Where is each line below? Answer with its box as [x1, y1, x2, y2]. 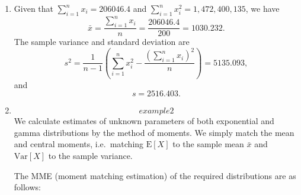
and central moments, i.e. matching [14, 138, 144, 150]
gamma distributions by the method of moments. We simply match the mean [14, 126, 294, 138]
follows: [14, 181, 41, 193]
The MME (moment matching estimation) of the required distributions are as [14, 169, 296, 181]
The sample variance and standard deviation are [14, 35, 190, 48]
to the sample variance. [48, 149, 133, 162]
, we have [245, 2, 280, 14]
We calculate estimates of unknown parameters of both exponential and [14, 115, 274, 127]
